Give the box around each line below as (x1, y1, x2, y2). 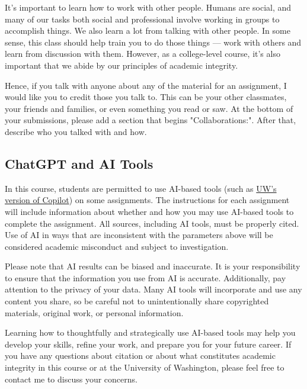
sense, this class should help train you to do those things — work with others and (5, 36, 302, 48)
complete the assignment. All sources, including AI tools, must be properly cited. (5, 217, 299, 229)
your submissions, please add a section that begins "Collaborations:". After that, (5, 114, 296, 126)
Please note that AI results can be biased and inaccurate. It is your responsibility (5, 260, 300, 272)
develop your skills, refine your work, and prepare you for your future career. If (5, 337, 292, 350)
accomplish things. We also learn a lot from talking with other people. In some (5, 24, 290, 37)
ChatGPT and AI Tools (5, 154, 153, 172)
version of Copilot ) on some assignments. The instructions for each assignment (5, 194, 290, 206)
